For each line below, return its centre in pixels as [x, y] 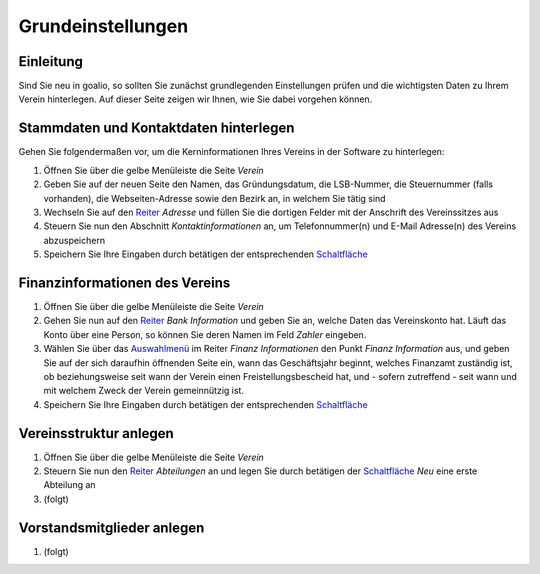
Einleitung [51, 61]
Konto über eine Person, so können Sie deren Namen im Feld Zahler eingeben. [205, 334]
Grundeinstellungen [103, 26]
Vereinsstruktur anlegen [96, 433]
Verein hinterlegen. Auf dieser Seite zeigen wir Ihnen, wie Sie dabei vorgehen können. [195, 99]
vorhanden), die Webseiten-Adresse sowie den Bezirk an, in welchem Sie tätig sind [214, 198]
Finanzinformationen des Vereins [124, 282]
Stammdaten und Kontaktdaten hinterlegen [156, 128]
